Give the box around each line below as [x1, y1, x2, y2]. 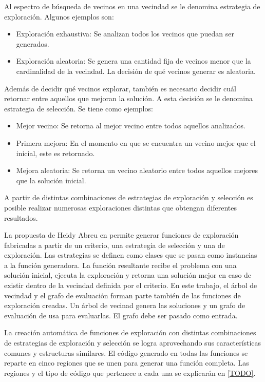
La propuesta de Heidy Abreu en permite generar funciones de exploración [4, 230, 239, 240]
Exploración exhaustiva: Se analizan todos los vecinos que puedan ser [16, 28, 234, 39]
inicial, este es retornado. [16, 147, 95, 158]
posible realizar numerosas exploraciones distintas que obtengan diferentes [4, 202, 237, 213]
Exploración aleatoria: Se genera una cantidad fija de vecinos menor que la [16, 55, 251, 66]
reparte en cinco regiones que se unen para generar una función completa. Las [4, 357, 249, 368]
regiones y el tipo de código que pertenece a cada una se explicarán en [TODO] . [4, 367, 256, 378]
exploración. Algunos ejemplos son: [4, 11, 114, 22]
